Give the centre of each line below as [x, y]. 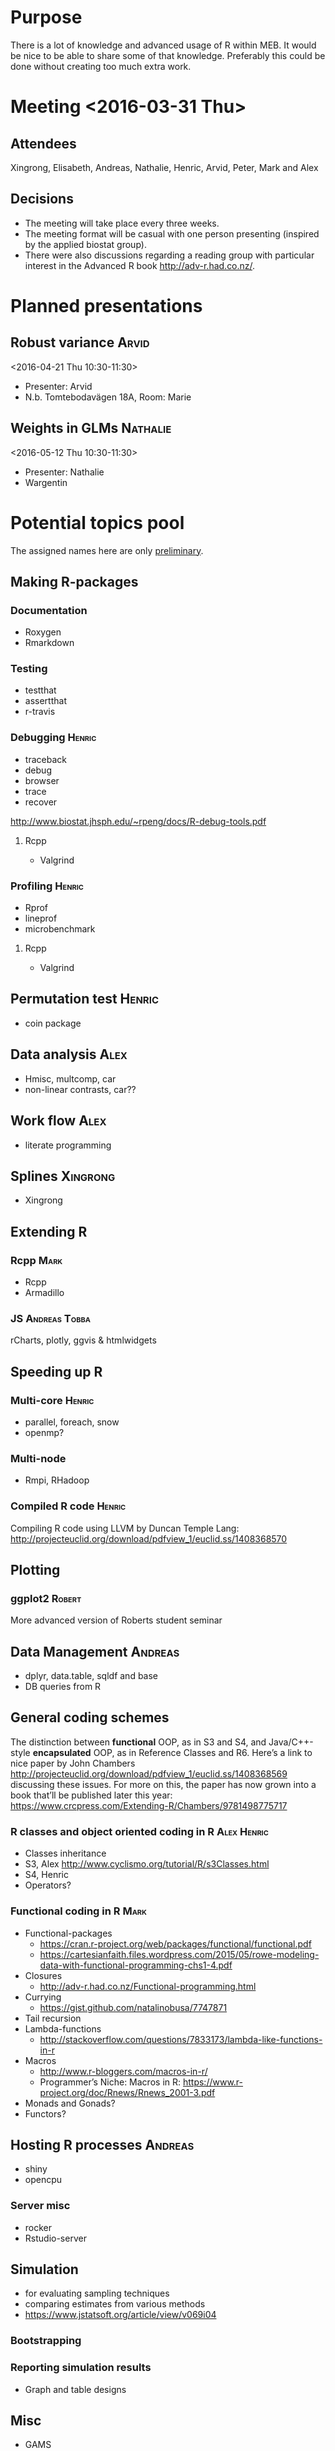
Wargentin [46, 482]
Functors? [45, 2113]
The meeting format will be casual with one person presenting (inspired [172, 233]
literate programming [68, 1145]
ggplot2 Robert [46, 1598]
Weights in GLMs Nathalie [91, 428]
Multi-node [38, 1458]
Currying [43, 1997]
